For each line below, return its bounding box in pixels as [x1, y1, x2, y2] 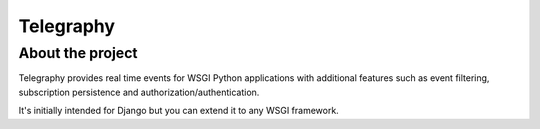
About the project [18, 44, 139, 62]
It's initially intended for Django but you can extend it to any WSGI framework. [18, 105, 339, 117]
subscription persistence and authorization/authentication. [18, 86, 260, 98]
